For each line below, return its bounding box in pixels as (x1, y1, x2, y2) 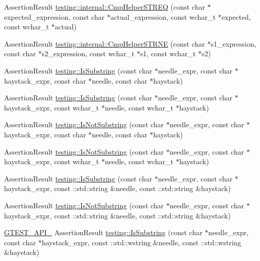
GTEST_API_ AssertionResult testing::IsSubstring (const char (4, 227, 203, 238)
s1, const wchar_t (140, 48, 196, 59)
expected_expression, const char (4, 11, 105, 22)
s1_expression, (210, 38, 256, 49)
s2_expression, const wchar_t (42, 48, 135, 59)
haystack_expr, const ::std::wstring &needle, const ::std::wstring (42, 237, 241, 247)
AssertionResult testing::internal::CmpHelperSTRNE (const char (4, 38, 205, 49)
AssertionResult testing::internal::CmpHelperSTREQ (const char (4, 2, 205, 12)
